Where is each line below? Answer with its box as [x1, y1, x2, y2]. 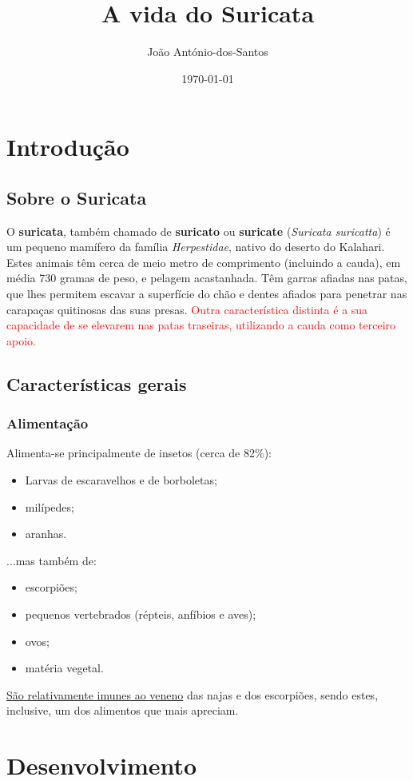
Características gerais [6, 371, 187, 396]
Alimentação [6, 413, 89, 433]
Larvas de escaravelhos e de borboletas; [25, 472, 217, 488]
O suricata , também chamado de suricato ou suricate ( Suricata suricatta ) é [6, 222, 391, 239]
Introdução [6, 130, 129, 163]
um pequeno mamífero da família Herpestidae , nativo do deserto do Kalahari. [6, 238, 385, 255]
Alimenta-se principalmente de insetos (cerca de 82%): [6, 444, 272, 461]
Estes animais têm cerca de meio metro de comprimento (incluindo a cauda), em [6, 253, 401, 270]
